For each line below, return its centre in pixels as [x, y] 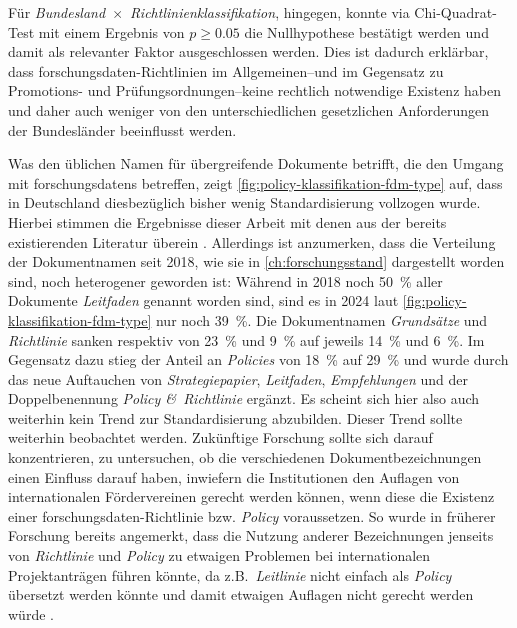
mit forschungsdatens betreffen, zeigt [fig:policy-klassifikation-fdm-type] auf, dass [255, 182]
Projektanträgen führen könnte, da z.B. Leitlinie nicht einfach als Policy [230, 574]
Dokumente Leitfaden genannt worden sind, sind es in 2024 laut [203, 300]
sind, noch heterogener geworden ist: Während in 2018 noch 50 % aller [225, 280]
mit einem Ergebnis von [111, 31]
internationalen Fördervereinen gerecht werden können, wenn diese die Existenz [251, 496]
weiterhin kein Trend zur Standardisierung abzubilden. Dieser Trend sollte [235, 417]
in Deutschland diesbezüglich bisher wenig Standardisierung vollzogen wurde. [244, 202]
